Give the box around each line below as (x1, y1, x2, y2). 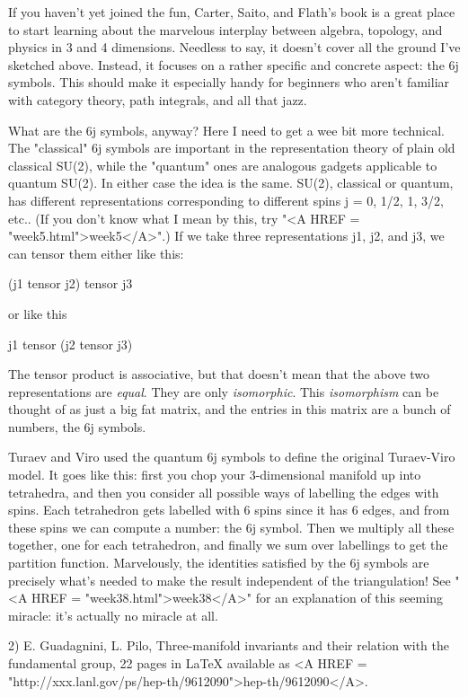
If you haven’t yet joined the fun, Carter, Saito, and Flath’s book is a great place (8, 3, 455, 21)
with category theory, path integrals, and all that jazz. (8, 90, 307, 109)
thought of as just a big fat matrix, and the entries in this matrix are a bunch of (8, 400, 451, 419)
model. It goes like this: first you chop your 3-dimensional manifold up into (8, 465, 421, 484)
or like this (8, 304, 67, 322)
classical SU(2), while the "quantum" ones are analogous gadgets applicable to (8, 155, 437, 174)
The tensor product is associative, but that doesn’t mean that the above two (8, 365, 430, 384)
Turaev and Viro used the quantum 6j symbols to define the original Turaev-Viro (8, 447, 455, 466)
